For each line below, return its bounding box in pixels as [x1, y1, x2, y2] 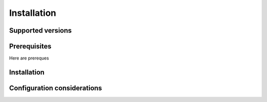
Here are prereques [9, 55, 49, 61]
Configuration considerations [9, 84, 102, 92]
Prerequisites [9, 42, 51, 51]
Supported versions [9, 26, 72, 35]
